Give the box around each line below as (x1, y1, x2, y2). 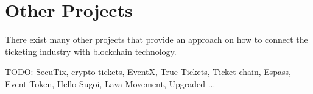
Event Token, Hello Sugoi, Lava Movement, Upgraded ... (5, 77, 216, 90)
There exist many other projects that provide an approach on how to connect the (5, 33, 308, 46)
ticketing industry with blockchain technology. (5, 45, 177, 57)
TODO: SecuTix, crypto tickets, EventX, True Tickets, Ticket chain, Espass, (5, 65, 292, 78)
